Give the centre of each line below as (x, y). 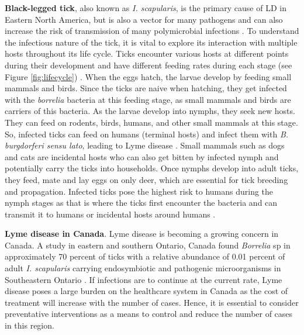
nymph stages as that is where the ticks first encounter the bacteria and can (141, 203)
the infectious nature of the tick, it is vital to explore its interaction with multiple (151, 42)
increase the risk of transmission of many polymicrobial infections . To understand (152, 31)
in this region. (30, 325)
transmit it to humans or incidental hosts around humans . (110, 214)
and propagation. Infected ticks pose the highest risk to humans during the (139, 191)
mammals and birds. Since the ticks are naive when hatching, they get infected (146, 88)
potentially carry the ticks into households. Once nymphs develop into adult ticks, (152, 168)
